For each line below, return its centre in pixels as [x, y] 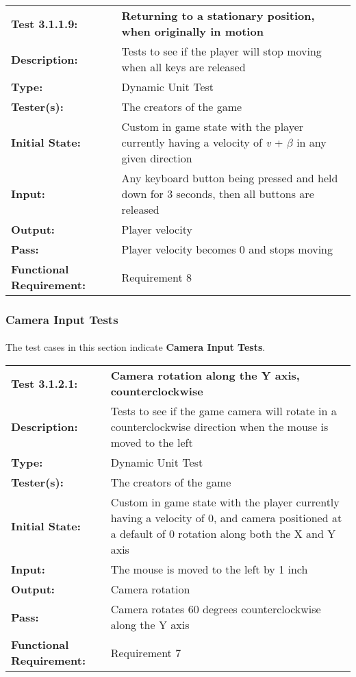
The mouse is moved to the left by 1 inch [209, 569]
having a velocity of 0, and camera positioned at [226, 518]
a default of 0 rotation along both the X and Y [223, 534]
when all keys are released [183, 67]
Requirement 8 [156, 277]
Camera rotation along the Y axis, [205, 376]
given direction [157, 158]
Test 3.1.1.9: [44, 23]
